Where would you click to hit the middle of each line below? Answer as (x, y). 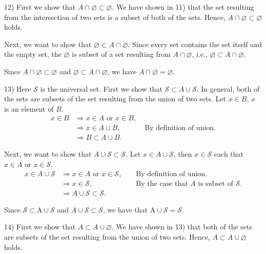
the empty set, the (33, 54)
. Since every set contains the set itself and (195, 44)
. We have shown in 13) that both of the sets (182, 227)
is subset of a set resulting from (121, 54)
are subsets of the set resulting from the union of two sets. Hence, (107, 236)
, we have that (125, 209)
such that (229, 154)
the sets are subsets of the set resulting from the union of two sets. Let (115, 99)
